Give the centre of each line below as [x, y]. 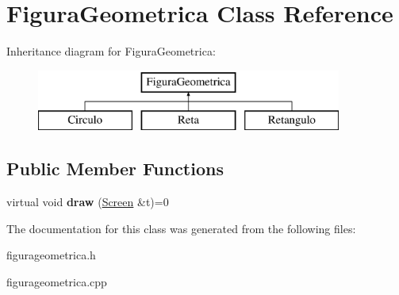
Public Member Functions [115, 169]
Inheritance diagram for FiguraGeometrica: [111, 51]
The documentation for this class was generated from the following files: [181, 228]
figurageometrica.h [51, 255]
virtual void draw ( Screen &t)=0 [88, 202]
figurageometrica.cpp [57, 281]
